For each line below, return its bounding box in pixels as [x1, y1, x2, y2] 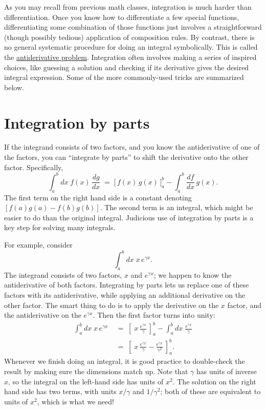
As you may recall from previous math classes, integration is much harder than [4, 2, 252, 12]
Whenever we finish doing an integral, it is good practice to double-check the [4, 356, 245, 366]
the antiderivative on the [4, 310, 81, 320]
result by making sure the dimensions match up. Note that [4, 366, 188, 377]
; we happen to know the [153, 269, 232, 280]
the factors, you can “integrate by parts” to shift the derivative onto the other [4, 152, 249, 162]
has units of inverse [196, 366, 257, 377]
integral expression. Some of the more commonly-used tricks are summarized [4, 72, 244, 83]
